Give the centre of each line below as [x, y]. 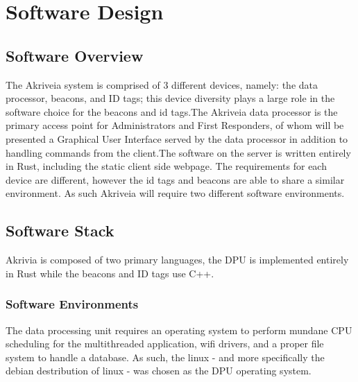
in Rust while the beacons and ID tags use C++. [110, 273]
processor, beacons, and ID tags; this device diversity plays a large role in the [170, 98]
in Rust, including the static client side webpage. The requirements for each [166, 166]
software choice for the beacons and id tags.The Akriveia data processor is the [172, 111]
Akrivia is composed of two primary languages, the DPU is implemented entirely [177, 260]
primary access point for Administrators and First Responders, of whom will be [175, 125]
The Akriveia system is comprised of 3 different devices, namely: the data [162, 84]
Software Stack [60, 231]
